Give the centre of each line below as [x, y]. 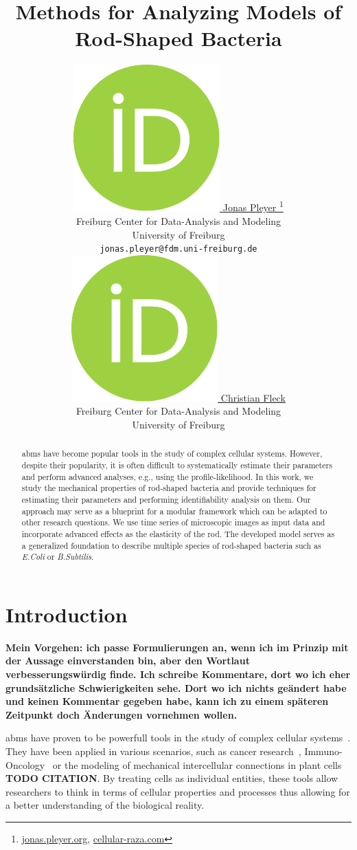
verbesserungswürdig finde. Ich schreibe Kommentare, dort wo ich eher [178, 674]
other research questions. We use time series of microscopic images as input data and [173, 522]
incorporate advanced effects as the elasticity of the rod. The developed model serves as [178, 533]
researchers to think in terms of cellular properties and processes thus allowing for [178, 791]
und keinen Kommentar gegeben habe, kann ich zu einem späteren [167, 701]
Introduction [67, 614]
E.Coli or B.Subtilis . [58, 557]
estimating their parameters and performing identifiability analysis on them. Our [166, 499]
